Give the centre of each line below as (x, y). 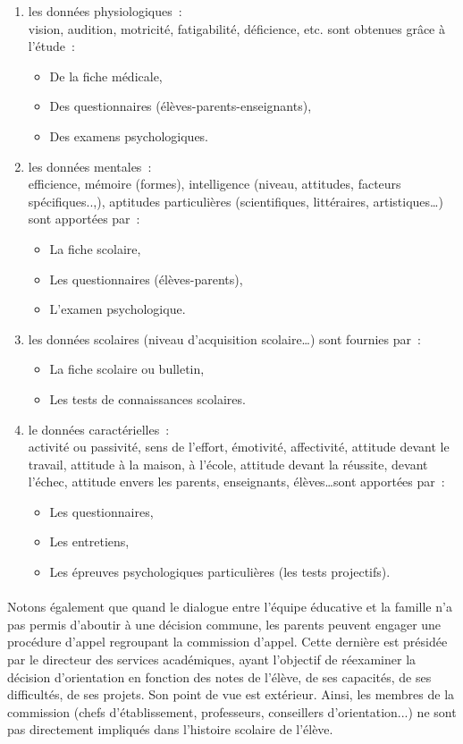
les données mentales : (90, 166)
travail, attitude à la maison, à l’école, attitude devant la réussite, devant (228, 464)
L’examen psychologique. (118, 309)
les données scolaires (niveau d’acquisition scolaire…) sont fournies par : (224, 338)
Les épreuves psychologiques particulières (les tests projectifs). (220, 572)
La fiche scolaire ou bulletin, (127, 369)
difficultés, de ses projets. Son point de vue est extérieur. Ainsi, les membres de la (231, 694)
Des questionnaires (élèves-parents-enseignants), (181, 106)
